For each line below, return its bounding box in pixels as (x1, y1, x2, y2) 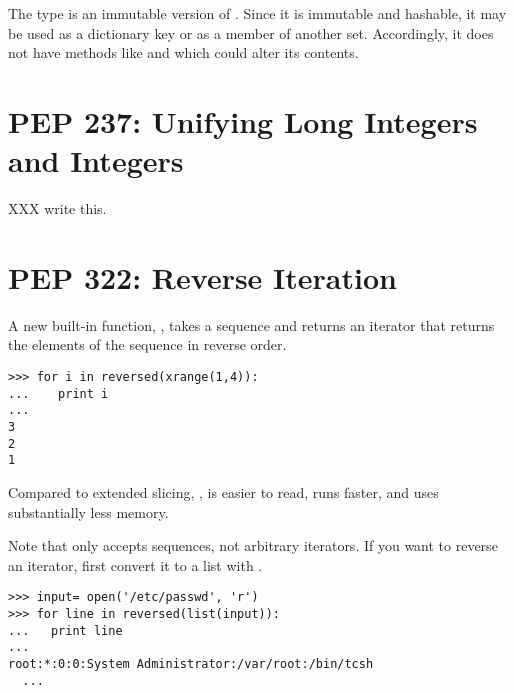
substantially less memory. (8, 501, 169, 522)
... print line (8, 623, 123, 638)
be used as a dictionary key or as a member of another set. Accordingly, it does (8, 22, 494, 43)
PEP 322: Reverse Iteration (8, 256, 397, 297)
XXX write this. (8, 198, 107, 219)
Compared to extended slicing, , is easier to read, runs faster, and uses (8, 481, 439, 502)
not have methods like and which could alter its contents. (8, 42, 359, 63)
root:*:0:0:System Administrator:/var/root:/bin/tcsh (8, 656, 374, 671)
